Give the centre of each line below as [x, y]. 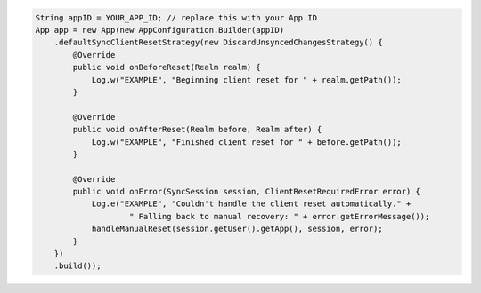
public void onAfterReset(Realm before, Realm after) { [197, 130]
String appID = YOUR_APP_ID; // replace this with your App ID [176, 17]
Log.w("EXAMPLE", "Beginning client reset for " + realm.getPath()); [247, 79]
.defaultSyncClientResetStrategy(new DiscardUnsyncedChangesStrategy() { [218, 43]
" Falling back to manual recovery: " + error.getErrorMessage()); [280, 216]
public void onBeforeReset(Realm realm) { [167, 67]
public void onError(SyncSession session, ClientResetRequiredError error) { [246, 192]
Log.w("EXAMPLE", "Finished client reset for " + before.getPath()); [247, 142]
